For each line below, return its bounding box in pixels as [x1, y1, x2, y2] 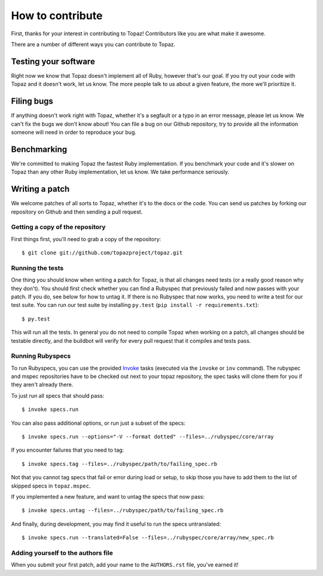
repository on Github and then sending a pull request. [11, 208, 143, 215]
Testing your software [11, 56, 95, 66]
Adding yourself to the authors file [11, 548, 113, 557]
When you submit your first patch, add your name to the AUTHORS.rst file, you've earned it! [11, 561, 239, 568]
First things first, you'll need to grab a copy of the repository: [11, 235, 161, 242]
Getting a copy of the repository [11, 223, 106, 231]
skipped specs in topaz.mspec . [11, 482, 91, 489]
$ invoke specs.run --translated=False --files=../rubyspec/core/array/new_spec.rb [22, 534, 275, 541]
